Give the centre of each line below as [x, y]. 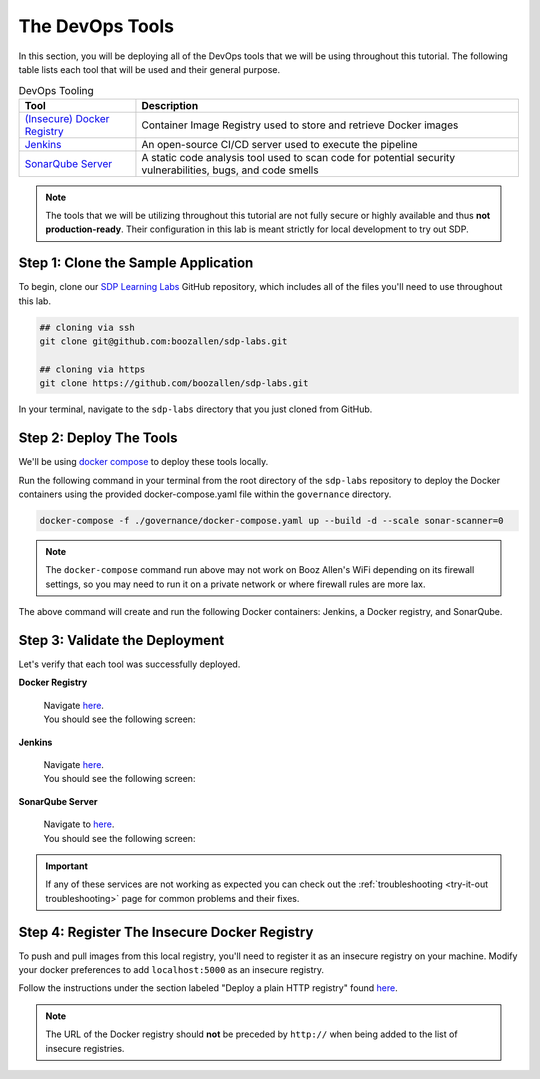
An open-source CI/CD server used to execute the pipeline [279, 144]
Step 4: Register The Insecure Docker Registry [166, 931]
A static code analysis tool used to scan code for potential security [298, 157]
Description [170, 105]
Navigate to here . [79, 824]
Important [67, 866]
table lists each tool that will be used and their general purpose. [149, 69]
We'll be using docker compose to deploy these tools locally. [143, 462]
